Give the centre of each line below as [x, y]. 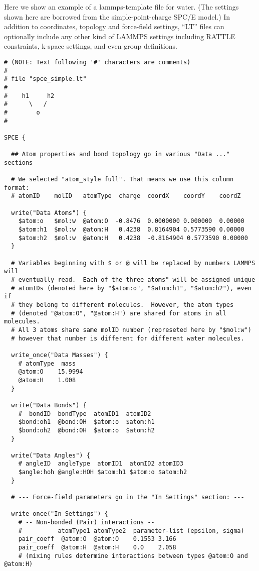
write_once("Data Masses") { [60, 355]
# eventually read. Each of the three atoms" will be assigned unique [133, 280]
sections [19, 162]
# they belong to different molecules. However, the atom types [122, 305]
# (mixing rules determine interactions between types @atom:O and [133, 556]
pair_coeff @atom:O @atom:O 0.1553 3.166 [97, 539]
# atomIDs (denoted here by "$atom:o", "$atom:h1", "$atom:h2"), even [131, 288]
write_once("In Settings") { [60, 514]
